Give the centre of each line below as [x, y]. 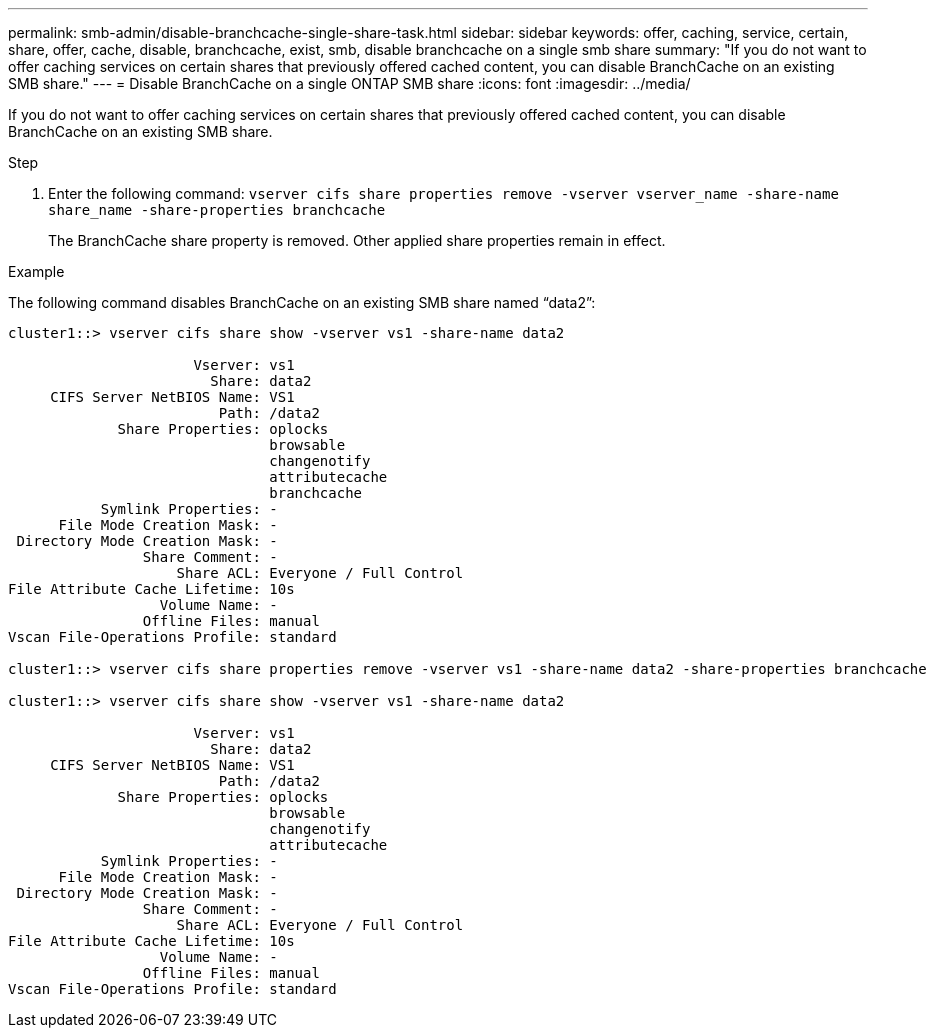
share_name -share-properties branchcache [217, 210]
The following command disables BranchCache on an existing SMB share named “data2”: [302, 302]
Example [36, 271]
